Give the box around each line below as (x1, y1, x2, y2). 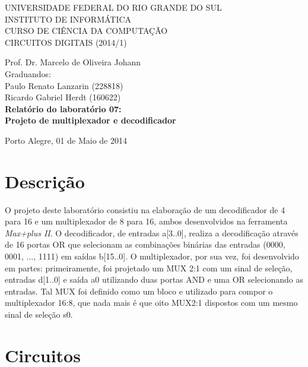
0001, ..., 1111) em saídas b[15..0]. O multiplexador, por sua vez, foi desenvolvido (5, 250, 299, 262)
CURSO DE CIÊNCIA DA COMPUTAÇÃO (5, 24, 168, 37)
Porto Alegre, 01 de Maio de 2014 (5, 134, 127, 146)
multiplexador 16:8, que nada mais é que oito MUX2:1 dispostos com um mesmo (5, 296, 298, 309)
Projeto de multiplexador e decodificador (5, 114, 176, 126)
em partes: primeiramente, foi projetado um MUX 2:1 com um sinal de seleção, (5, 261, 293, 274)
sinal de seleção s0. (5, 308, 73, 320)
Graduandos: (5, 67, 52, 80)
